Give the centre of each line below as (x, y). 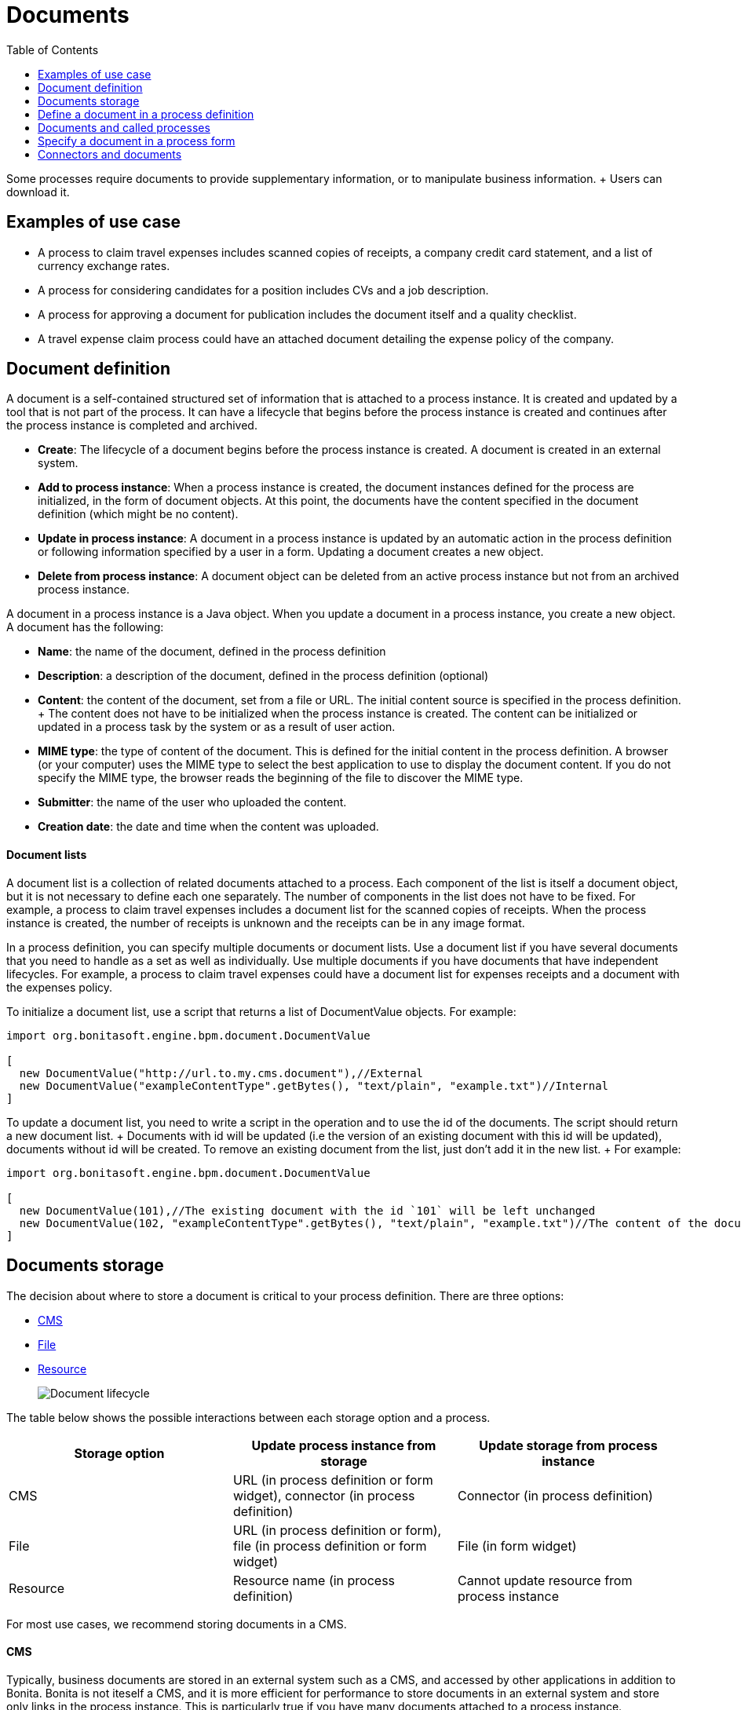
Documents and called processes (124, 127)
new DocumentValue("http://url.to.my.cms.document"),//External (221, 1073)
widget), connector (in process (324, 1495)
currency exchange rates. (104, 265)
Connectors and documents (110, 154)
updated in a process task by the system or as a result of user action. (217, 727)
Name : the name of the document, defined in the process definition (212, 652)
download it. (38, 192)
